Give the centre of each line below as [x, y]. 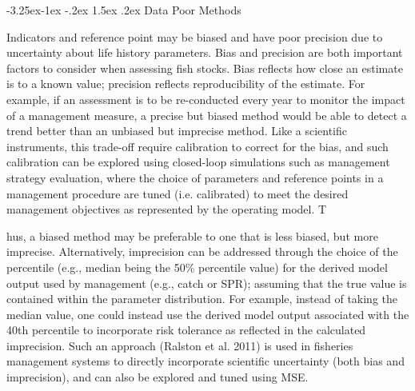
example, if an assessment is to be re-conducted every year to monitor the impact [206, 99]
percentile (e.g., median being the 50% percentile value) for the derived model [197, 267]
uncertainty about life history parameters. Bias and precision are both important [205, 52]
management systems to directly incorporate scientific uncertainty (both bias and [206, 361]
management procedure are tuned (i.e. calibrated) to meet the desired [178, 193]
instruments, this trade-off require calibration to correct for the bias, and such [198, 146]
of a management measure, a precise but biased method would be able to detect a [207, 115]
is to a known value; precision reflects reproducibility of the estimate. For [186, 84]
